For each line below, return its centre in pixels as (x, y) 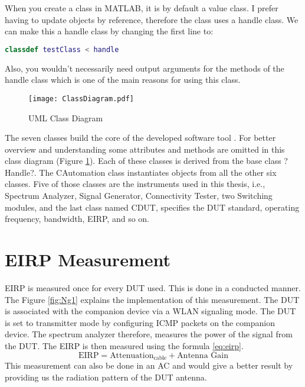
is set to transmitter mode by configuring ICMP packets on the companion (140, 322)
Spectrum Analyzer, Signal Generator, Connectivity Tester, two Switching (139, 196)
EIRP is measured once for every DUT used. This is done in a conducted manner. (153, 287)
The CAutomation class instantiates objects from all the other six (158, 172)
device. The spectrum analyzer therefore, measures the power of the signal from (149, 334)
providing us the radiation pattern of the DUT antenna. (106, 377)
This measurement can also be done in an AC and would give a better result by (149, 365)
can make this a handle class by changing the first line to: (109, 31)
